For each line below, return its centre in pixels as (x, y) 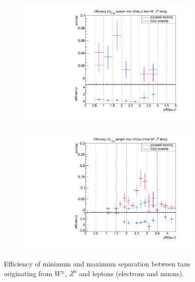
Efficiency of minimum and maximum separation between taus (97, 264)
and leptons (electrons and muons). (132, 273)
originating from (28, 273)
